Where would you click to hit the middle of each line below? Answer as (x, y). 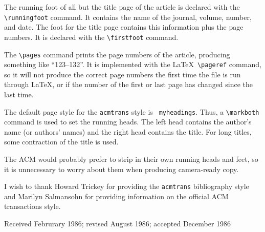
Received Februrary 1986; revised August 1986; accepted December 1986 (118, 224)
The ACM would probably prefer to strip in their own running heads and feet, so (131, 159)
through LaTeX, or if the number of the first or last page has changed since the (129, 84)
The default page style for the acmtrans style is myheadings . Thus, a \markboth (132, 111)
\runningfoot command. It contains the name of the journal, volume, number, (128, 17)
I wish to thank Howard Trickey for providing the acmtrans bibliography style (127, 186)
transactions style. (32, 206)
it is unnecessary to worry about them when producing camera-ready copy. (122, 169)
